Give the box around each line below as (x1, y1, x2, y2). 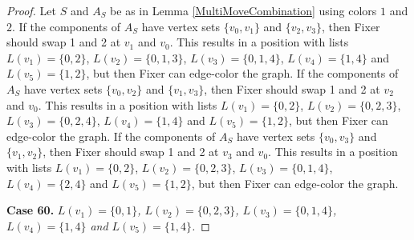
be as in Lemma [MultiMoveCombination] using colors (110, 2, 377, 18)
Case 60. (6, 202, 55, 218)
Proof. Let (6, 2, 56, 18)
